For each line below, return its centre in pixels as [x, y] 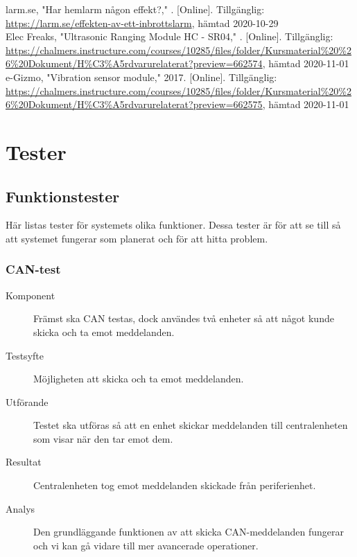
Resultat [24, 462]
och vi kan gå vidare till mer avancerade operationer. [146, 545]
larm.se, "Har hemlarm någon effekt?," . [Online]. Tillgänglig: [135, 9]
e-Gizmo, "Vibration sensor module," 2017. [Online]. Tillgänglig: [141, 77]
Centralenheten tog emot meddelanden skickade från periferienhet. [175, 485]
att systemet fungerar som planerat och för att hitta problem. [137, 238]
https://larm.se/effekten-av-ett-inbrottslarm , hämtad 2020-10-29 [142, 23]
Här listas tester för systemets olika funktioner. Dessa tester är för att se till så [173, 225]
